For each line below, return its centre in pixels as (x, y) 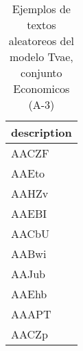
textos (41, 25)
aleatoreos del (41, 41)
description (41, 132)
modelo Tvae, (41, 57)
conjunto (41, 72)
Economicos (41, 88)
